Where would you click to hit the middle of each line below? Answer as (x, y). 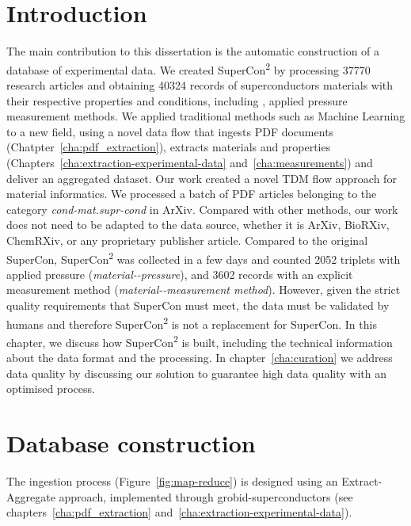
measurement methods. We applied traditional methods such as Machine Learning (206, 116)
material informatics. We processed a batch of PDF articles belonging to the (192, 194)
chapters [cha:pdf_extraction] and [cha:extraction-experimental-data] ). (179, 512)
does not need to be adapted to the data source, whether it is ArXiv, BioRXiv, (198, 225)
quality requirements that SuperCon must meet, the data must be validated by (198, 305)
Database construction (131, 443)
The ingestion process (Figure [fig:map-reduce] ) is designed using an (172, 480)
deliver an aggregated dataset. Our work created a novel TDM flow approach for (202, 178)
